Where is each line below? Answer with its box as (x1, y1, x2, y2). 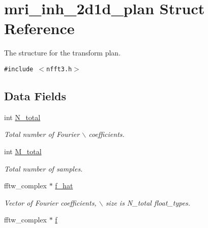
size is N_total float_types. (105, 197, 191, 208)
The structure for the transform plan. (4, 47, 121, 58)
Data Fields (4, 88, 67, 103)
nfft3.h (46, 65, 72, 73)
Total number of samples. (4, 163, 83, 174)
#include (4, 65, 34, 73)
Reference (4, 18, 75, 39)
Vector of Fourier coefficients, (4, 197, 97, 208)
